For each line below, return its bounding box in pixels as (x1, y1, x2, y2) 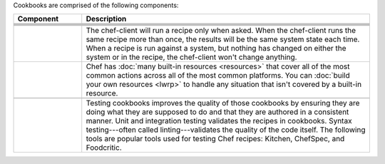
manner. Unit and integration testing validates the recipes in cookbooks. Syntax (86, 116, 352, 126)
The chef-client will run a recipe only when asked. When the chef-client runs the (86, 26, 356, 36)
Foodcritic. (86, 143, 122, 153)
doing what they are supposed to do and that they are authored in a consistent (86, 107, 349, 117)
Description (86, 14, 127, 24)
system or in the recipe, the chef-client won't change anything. (86, 52, 297, 62)
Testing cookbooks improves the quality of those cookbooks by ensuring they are (86, 98, 360, 108)
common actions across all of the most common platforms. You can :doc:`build (86, 71, 350, 81)
